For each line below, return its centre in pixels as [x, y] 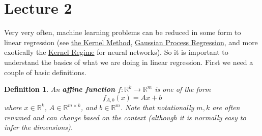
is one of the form [183, 89]
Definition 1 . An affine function [60, 89]
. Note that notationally [157, 107]
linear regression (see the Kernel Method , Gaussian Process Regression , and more [131, 42]
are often [226, 107]
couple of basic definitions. [45, 72]
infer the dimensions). [39, 127]
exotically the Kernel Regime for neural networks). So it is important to [116, 52]
